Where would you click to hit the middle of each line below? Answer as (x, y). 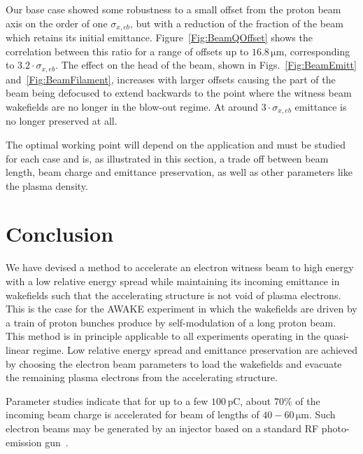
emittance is (321, 106)
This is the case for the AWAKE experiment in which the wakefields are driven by (181, 309)
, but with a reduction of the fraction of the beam (236, 23)
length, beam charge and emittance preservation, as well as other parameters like (179, 172)
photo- (335, 428)
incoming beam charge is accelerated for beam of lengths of (133, 414)
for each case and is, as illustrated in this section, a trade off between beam (167, 158)
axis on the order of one (57, 23)
